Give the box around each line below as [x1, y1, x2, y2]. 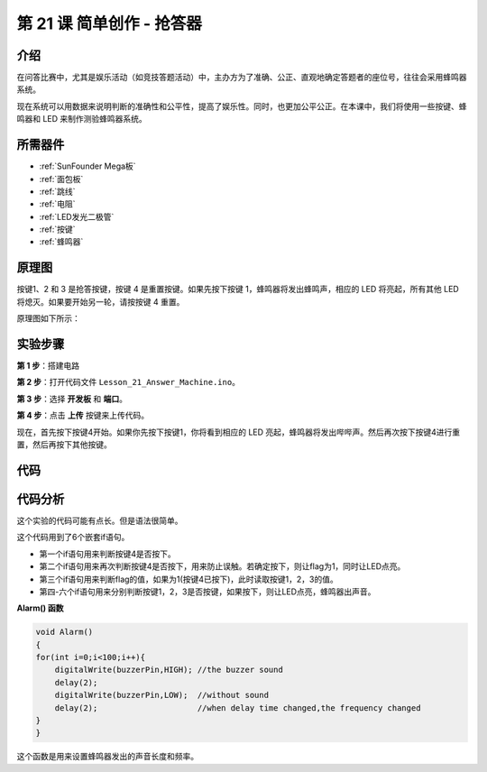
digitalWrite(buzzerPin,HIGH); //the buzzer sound [54, 665, 283, 675]
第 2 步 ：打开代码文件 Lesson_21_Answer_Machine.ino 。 [16, 377, 241, 388]
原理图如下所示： [16, 313, 80, 324]
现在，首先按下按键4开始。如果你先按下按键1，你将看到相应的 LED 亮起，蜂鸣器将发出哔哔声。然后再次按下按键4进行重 [16, 427, 461, 437]
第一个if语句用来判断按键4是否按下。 [39, 548, 176, 559]
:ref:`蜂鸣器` [39, 236, 84, 247]
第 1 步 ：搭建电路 [16, 361, 80, 372]
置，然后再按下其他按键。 [16, 439, 112, 450]
